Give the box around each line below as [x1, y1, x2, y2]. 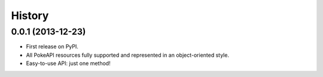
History [11, 9, 49, 22]
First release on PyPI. [26, 43, 79, 50]
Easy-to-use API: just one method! [26, 60, 111, 67]
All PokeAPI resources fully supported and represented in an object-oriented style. [26, 51, 230, 58]
